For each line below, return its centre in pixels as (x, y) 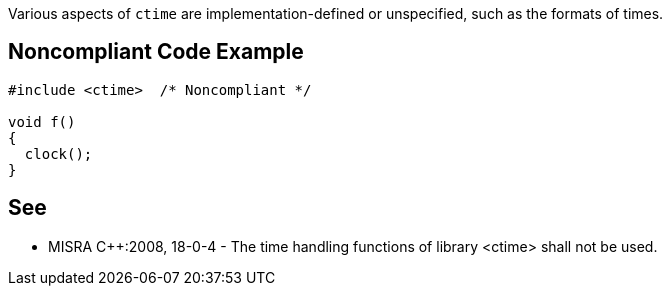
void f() (42, 121)
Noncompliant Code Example (156, 52)
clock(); (58, 153)
